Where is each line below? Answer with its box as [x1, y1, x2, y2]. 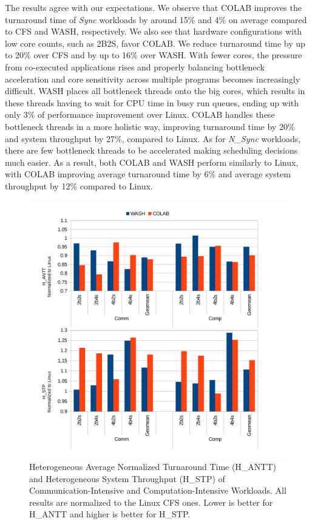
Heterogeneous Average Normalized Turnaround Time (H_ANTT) [29, 460, 277, 473]
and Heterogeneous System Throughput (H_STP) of [29, 472, 225, 485]
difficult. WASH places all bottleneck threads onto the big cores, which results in [5, 84, 305, 97]
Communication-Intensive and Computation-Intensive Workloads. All [29, 484, 287, 497]
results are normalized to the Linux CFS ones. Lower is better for [29, 495, 273, 508]
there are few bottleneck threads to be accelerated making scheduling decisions [5, 144, 298, 157]
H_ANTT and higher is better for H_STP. [29, 508, 191, 520]
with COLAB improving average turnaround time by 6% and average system [5, 168, 291, 180]
